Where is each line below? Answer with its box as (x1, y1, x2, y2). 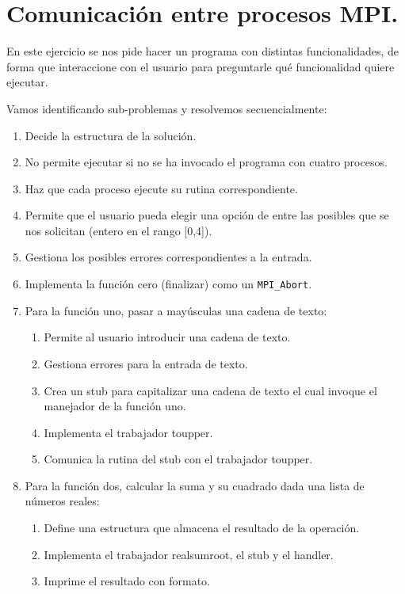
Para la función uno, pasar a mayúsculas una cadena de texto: (25, 302, 327, 318)
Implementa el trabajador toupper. (44, 424, 213, 440)
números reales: (25, 493, 100, 509)
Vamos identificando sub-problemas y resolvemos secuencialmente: (6, 100, 327, 116)
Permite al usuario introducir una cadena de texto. (44, 329, 291, 345)
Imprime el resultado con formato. (44, 573, 211, 589)
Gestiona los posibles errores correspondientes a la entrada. (25, 249, 312, 265)
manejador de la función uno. (44, 398, 186, 414)
